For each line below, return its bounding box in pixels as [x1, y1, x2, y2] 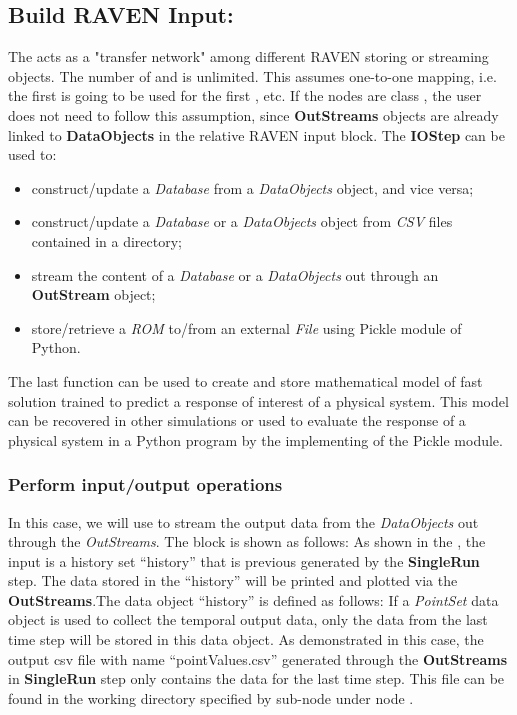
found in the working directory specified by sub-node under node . [8, 687, 414, 708]
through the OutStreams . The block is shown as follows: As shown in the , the [8, 531, 486, 552]
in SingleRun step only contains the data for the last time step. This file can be [8, 668, 505, 689]
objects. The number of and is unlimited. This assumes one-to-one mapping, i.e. [8, 65, 497, 86]
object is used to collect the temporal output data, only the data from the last [8, 609, 488, 630]
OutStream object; [31, 284, 156, 305]
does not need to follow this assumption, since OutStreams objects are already [8, 104, 499, 125]
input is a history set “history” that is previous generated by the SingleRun [8, 550, 480, 571]
